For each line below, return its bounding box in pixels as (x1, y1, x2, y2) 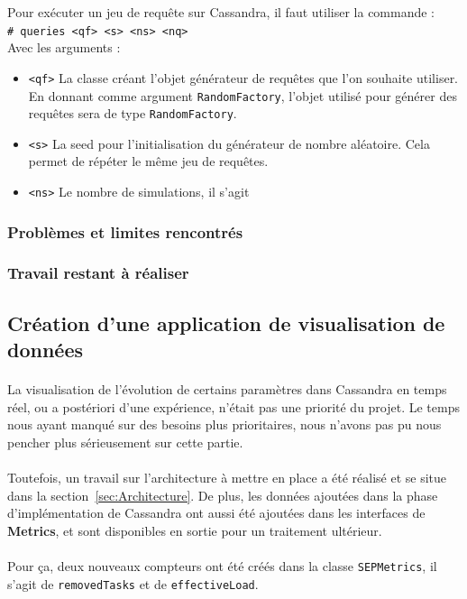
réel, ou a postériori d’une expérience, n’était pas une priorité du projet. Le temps (7, 397, 460, 416)
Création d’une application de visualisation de (7, 309, 445, 336)
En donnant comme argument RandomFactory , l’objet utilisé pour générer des (28, 86, 457, 105)
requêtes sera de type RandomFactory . (28, 104, 237, 123)
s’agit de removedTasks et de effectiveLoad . (7, 574, 259, 593)
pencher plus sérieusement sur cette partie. (7, 432, 243, 451)
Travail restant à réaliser (7, 262, 189, 284)
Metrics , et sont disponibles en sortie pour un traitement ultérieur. (7, 521, 382, 539)
